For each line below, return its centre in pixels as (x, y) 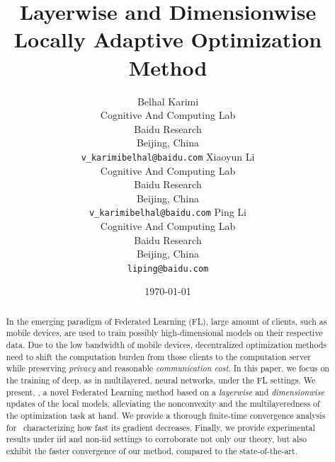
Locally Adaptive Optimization (168, 39)
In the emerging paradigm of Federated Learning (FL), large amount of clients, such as (166, 321)
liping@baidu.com (168, 268)
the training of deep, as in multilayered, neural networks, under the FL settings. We (161, 380)
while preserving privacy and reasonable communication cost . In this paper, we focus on (167, 368)
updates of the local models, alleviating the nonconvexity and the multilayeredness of (163, 404)
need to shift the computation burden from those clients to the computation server (158, 356)
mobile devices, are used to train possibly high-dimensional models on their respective (164, 333)
